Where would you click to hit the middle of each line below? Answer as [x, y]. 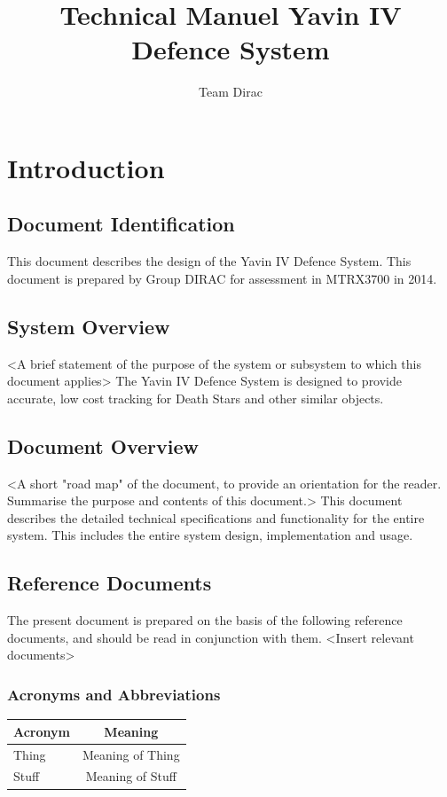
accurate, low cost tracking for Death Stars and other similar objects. [196, 398]
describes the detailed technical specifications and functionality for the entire [216, 517]
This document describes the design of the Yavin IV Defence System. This [209, 261]
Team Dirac [231, 92]
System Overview [89, 326]
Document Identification [121, 224]
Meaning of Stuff [131, 776]
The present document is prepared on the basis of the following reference [205, 620]
